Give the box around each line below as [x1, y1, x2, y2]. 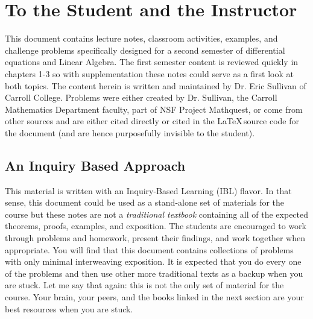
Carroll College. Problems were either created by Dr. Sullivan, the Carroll [5, 91, 277, 104]
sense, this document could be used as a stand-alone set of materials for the [5, 196, 285, 209]
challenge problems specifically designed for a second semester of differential [5, 43, 285, 56]
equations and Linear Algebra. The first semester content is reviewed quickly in [5, 55, 299, 68]
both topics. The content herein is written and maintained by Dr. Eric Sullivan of [5, 79, 306, 92]
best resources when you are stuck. [5, 302, 133, 315]
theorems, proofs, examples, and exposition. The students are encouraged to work [5, 220, 306, 232]
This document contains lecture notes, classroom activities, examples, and [5, 32, 278, 45]
